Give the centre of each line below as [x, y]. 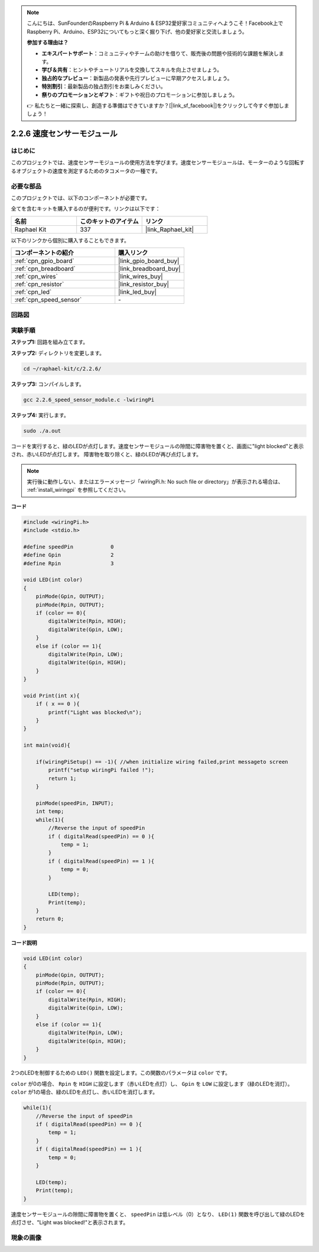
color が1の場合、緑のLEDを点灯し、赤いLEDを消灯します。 [84, 1092]
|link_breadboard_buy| [149, 269]
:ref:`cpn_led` [33, 292]
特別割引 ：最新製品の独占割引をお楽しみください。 [104, 86]
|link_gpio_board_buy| [149, 261]
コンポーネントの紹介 [44, 253]
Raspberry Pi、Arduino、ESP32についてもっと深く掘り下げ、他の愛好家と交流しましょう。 [137, 31]
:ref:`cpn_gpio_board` [44, 261]
